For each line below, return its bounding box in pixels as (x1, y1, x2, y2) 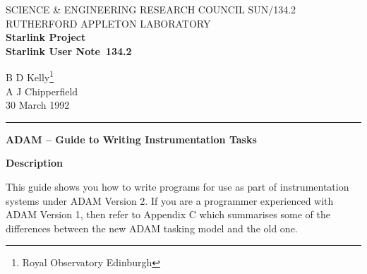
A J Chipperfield (6, 83, 78, 98)
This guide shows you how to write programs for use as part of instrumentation (6, 179, 349, 193)
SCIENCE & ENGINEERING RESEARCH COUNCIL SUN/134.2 (6, 2, 296, 16)
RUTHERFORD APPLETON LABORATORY (6, 16, 211, 30)
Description (6, 155, 64, 170)
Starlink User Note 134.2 (6, 43, 132, 58)
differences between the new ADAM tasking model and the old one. (6, 220, 298, 235)
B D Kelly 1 (6, 68, 54, 85)
